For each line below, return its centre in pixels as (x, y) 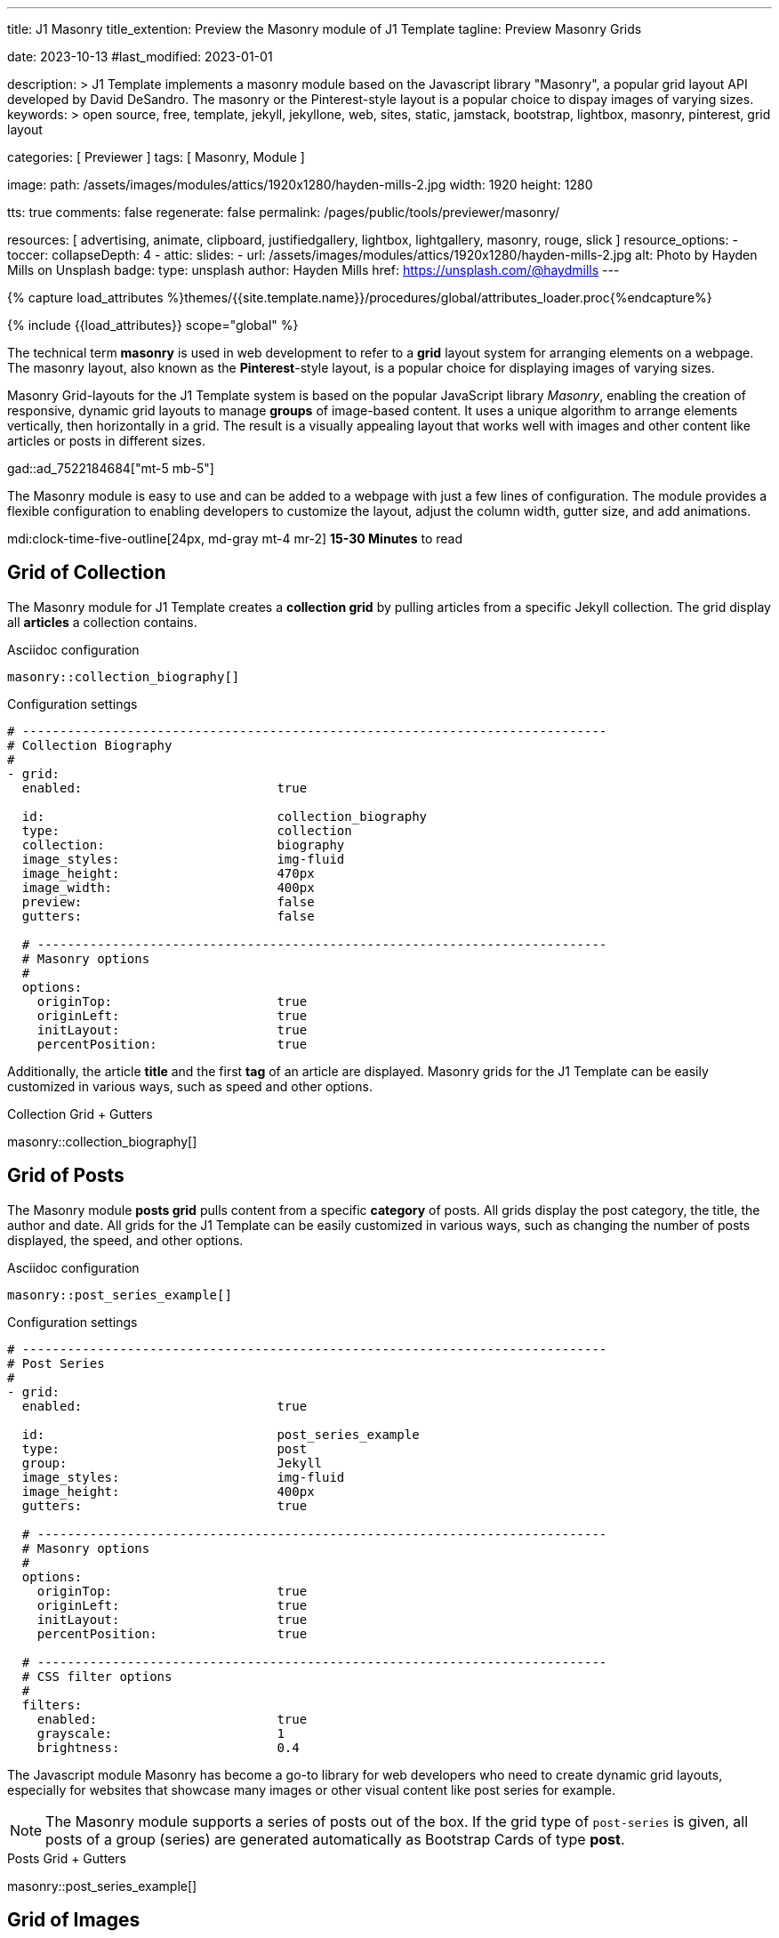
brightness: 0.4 (168, 1747)
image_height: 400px (168, 1491)
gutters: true (165, 1505)
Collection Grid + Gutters (80, 1114)
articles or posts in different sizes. (106, 441)
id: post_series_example (221, 1434)
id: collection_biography (225, 816)
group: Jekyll (172, 1463)
